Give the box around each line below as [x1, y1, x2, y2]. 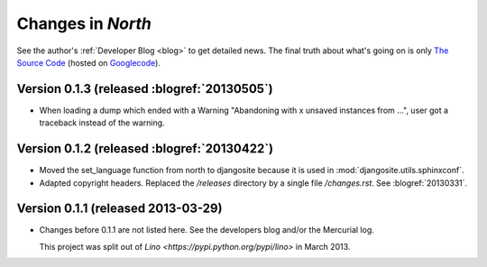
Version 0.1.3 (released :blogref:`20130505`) [16, 81, 274, 97]
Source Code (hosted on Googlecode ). [16, 57, 161, 68]
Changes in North [16, 14, 152, 33]
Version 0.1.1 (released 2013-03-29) [16, 201, 223, 216]
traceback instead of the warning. [39, 117, 166, 128]
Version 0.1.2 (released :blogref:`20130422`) [16, 141, 274, 157]
